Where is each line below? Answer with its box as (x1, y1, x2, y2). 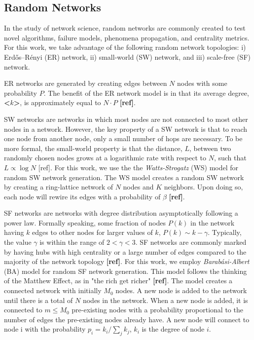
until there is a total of (4, 295, 73, 305)
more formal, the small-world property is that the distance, (4, 143, 182, 153)
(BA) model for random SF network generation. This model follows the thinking (4, 265, 247, 276)
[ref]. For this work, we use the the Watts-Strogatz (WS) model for (38, 162, 239, 172)
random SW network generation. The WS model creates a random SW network (4, 172, 244, 182)
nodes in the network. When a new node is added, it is (82, 295, 248, 305)
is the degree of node (142, 324, 205, 334)
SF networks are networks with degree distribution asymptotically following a (4, 208, 238, 218)
